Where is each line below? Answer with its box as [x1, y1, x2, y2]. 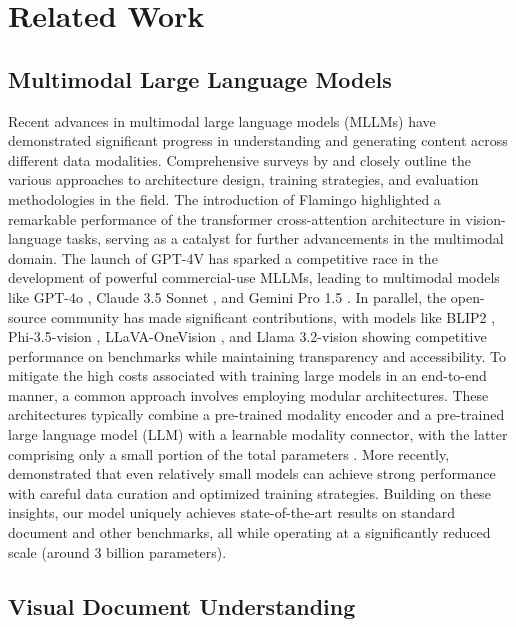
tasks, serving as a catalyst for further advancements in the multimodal [66, 228, 504, 249]
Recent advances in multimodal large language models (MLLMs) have [8, 110, 436, 131]
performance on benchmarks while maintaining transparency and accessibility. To [8, 345, 506, 366]
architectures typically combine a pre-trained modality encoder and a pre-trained [8, 404, 505, 425]
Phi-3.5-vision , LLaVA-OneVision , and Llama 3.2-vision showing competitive [8, 326, 487, 347]
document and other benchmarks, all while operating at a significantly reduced [8, 522, 491, 543]
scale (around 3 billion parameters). [8, 541, 227, 562]
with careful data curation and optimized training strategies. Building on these [8, 482, 491, 503]
